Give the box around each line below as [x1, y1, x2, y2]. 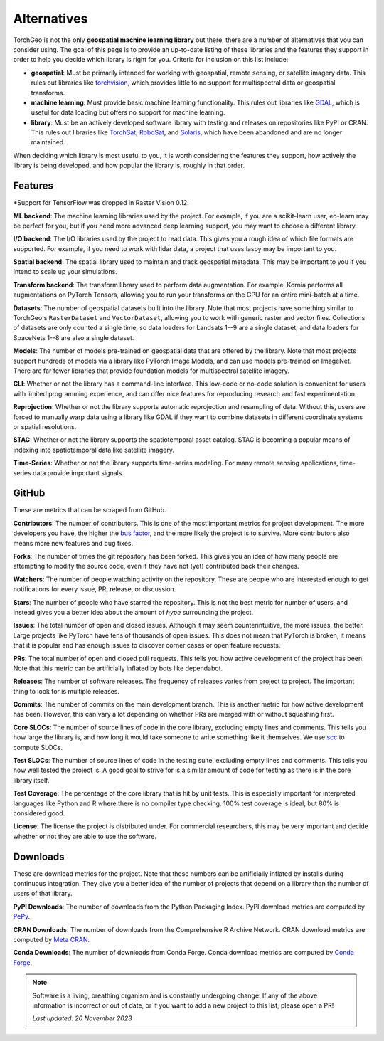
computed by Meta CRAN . [13, 936, 90, 944]
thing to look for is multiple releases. [13, 687, 120, 695]
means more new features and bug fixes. [13, 539, 134, 547]
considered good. [13, 808, 65, 818]
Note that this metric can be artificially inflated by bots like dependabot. [13, 664, 223, 672]
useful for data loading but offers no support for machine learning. [31, 108, 225, 117]
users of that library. [13, 889, 73, 898]
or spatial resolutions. [13, 422, 77, 430]
